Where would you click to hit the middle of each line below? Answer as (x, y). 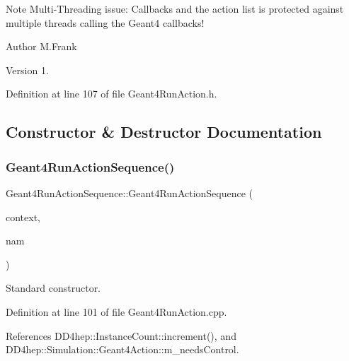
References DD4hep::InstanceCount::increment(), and (121, 335)
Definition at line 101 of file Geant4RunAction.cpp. (116, 311)
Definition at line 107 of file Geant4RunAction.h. (111, 94)
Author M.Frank (41, 46)
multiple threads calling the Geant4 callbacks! (105, 22)
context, (23, 217)
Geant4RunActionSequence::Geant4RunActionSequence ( (130, 193)
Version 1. (27, 70)
